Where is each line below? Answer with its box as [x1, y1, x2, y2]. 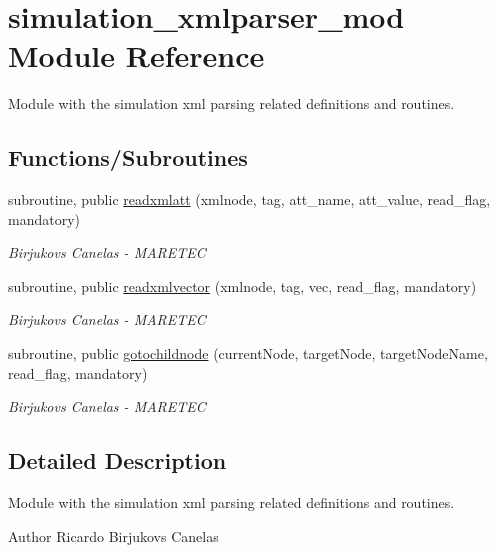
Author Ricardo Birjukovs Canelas [8, 525, 219, 546]
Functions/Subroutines [8, 142, 248, 173]
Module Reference [8, 35, 265, 76]
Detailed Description [8, 445, 227, 476]
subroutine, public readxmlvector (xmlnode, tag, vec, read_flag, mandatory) [8, 275, 477, 296]
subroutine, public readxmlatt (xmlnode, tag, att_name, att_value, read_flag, [8, 189, 491, 210]
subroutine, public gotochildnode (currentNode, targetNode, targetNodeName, [8, 343, 488, 364]
